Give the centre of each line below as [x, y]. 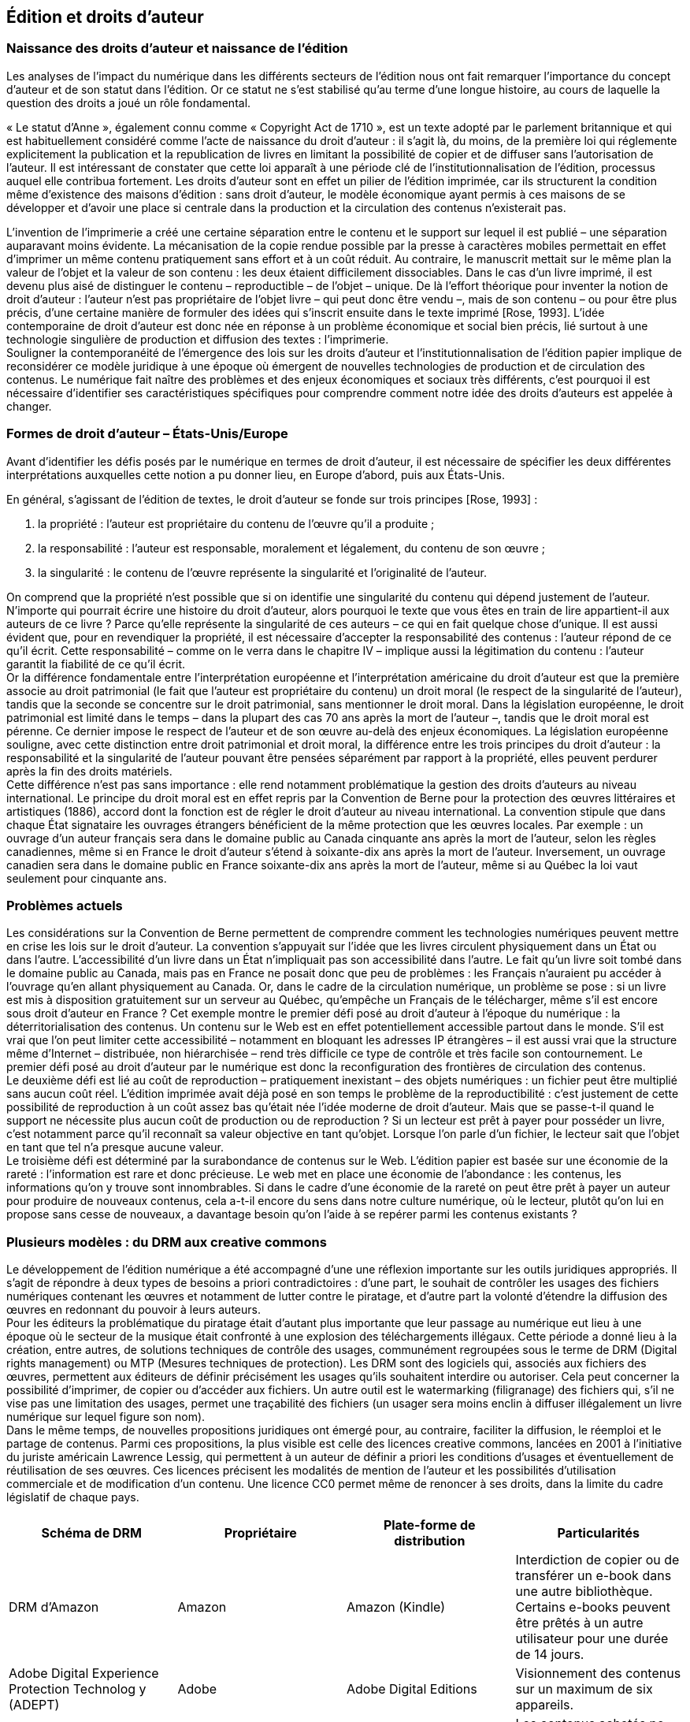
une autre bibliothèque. [584, 1592]
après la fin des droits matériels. [89, 771]
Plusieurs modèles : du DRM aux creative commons [167, 1242]
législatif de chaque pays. [73, 1497]
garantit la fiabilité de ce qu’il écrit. [96, 664]
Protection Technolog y [78, 1689]
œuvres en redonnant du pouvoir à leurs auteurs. [134, 1310]
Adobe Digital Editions [412, 1689]
